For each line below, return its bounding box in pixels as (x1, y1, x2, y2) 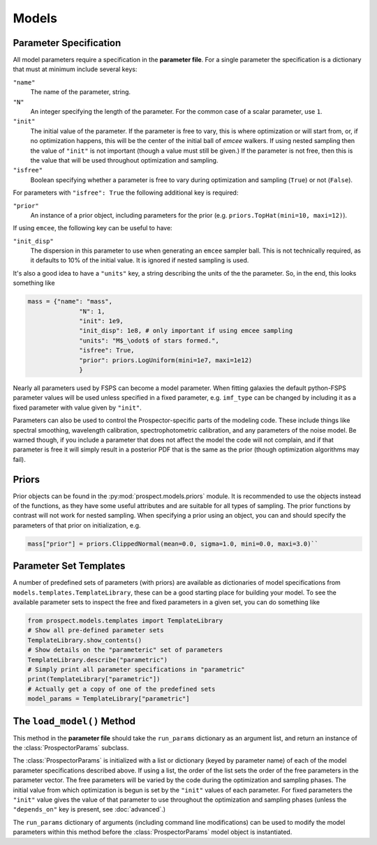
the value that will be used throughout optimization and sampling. (30, 156, 219, 164)
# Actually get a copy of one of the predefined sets (27, 685, 216, 693)
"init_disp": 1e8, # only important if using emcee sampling (79, 327, 293, 335)
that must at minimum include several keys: (13, 65, 138, 73)
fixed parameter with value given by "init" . (13, 403, 142, 412)
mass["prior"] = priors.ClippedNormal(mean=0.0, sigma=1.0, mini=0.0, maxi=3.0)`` (27, 539, 319, 548)
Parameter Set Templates (13, 560, 126, 572)
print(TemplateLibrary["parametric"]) (27, 675, 161, 683)
